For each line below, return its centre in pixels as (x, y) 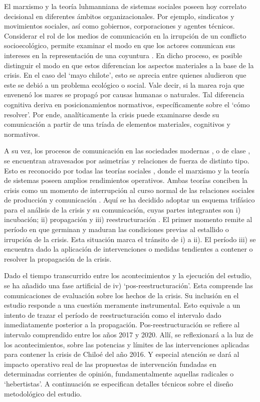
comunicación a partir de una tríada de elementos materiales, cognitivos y (117, 124)
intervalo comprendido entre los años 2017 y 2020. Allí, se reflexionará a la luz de (129, 334)
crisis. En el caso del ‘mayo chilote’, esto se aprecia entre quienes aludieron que (125, 75)
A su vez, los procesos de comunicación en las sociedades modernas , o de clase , (127, 151)
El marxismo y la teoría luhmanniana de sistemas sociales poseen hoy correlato (125, 6)
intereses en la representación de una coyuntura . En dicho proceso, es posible (123, 55)
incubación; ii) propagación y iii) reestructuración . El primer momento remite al (128, 219)
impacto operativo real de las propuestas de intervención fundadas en (110, 364)
